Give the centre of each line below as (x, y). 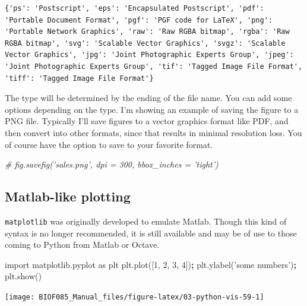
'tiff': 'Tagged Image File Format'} (79, 78)
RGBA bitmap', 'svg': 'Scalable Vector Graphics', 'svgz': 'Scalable (145, 43)
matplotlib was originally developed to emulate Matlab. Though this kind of (146, 221)
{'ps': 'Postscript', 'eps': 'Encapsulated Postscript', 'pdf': (134, 8)
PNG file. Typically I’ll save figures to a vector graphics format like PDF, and (147, 121)
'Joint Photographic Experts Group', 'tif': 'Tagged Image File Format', (154, 66)
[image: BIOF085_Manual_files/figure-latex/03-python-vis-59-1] (134, 297)
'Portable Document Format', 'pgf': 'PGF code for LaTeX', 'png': (139, 20)
